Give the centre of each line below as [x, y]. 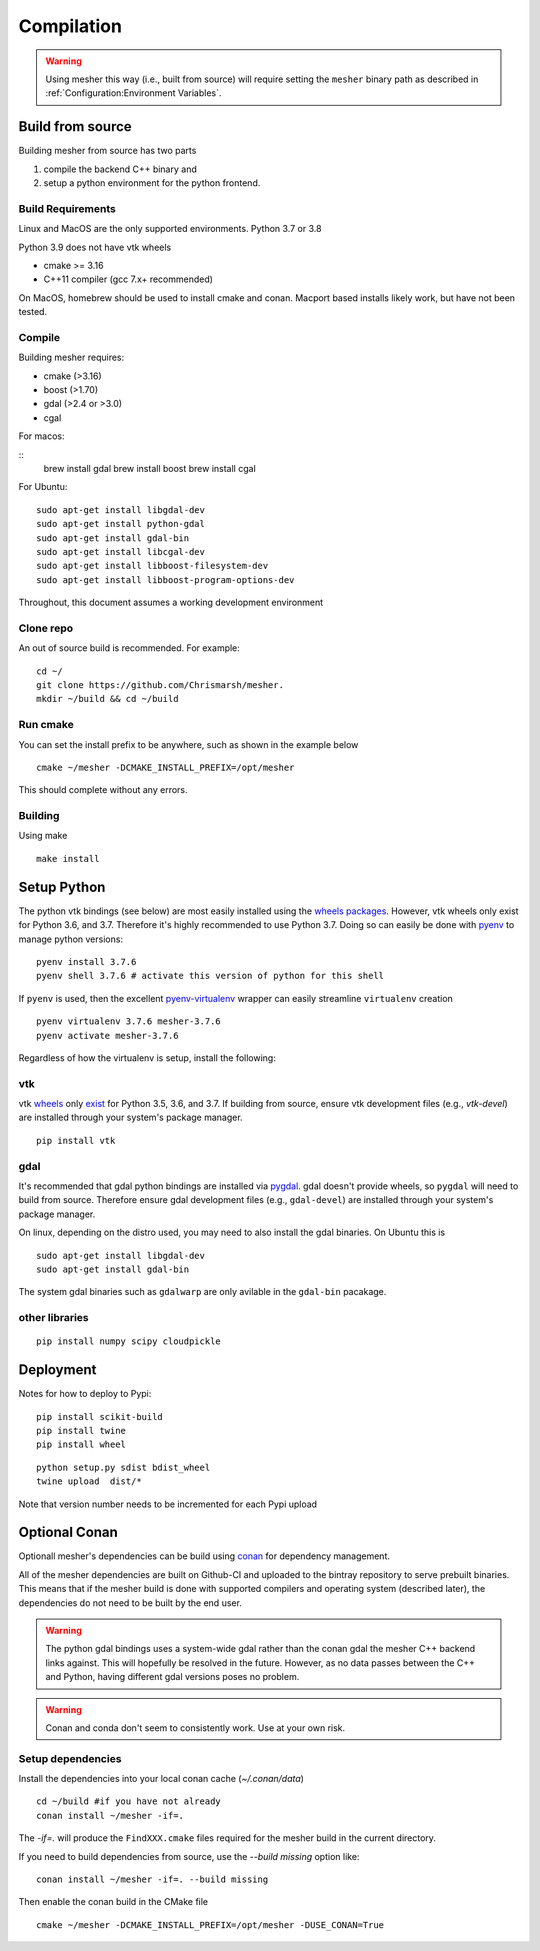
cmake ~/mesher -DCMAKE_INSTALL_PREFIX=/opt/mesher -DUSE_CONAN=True [210, 1924]
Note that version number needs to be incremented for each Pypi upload [168, 1504]
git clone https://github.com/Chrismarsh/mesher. [160, 685]
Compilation [70, 26]
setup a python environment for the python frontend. [152, 183]
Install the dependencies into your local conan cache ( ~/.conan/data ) [161, 1779]
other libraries [53, 1318]
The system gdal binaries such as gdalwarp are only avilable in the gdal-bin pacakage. [202, 1292]
